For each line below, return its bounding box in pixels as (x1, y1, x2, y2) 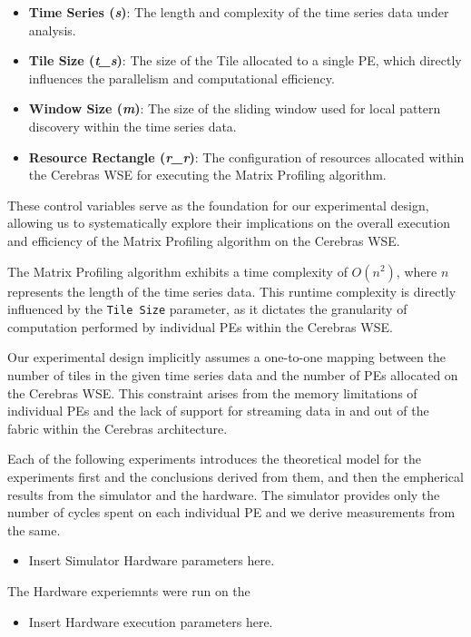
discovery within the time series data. (28, 116, 237, 135)
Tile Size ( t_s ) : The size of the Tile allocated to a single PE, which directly (28, 51, 462, 70)
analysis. (28, 20, 76, 39)
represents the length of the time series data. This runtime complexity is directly (7, 281, 456, 300)
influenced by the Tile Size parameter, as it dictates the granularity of (7, 299, 407, 318)
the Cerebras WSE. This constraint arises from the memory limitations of (7, 383, 417, 402)
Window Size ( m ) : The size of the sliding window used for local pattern (28, 99, 441, 118)
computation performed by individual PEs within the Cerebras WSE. (7, 317, 393, 336)
